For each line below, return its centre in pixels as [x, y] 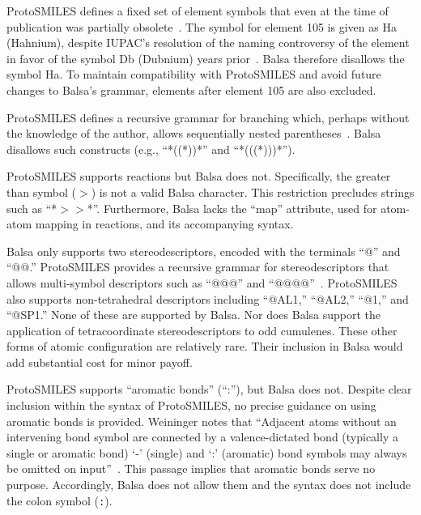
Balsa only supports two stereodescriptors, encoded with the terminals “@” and [204, 251]
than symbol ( [42, 192]
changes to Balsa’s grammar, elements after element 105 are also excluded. [191, 89]
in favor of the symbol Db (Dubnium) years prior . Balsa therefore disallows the [206, 58]
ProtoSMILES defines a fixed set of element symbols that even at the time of [198, 11]
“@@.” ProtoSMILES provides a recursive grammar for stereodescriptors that [198, 267]
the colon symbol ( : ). [60, 500]
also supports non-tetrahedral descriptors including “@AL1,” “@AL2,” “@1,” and [208, 298]
